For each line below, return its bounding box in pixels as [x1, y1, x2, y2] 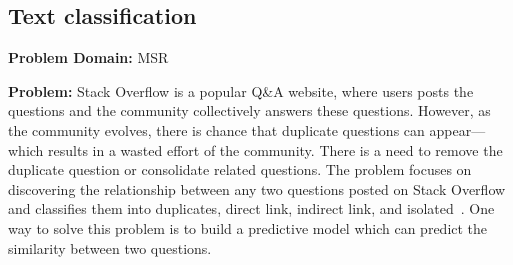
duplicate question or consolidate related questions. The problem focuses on [8, 159, 472, 180]
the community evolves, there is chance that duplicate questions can [8, 119, 425, 140]
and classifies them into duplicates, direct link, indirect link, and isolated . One [8, 198, 495, 219]
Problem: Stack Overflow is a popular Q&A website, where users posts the [8, 80, 474, 101]
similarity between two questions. [8, 237, 212, 258]
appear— [429, 119, 486, 140]
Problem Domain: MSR [8, 47, 169, 68]
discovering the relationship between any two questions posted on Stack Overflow [8, 178, 506, 199]
